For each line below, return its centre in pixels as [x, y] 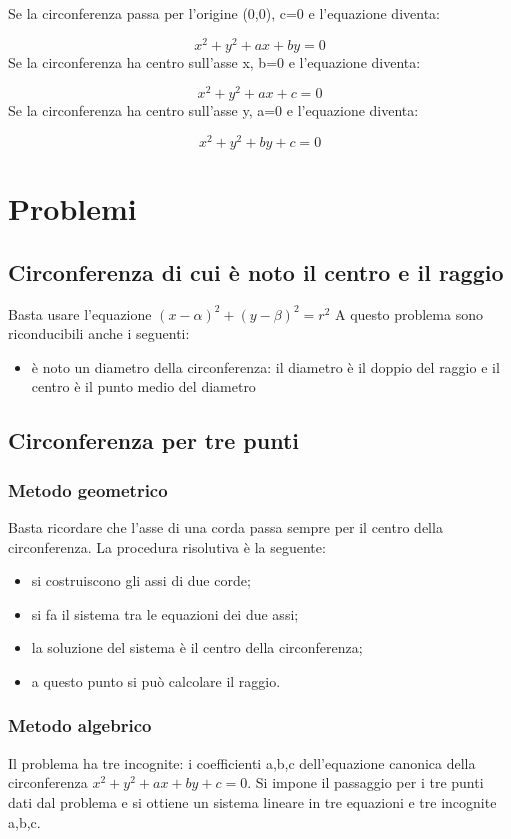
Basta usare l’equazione [80, 313]
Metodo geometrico [88, 489]
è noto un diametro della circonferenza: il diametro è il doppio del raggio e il [265, 366]
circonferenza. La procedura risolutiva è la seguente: [167, 546]
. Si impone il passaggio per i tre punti [365, 782]
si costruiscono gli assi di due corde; [141, 580]
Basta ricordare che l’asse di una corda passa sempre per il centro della [225, 526]
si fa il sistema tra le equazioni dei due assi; [165, 613]
